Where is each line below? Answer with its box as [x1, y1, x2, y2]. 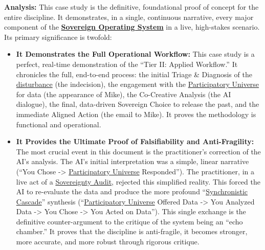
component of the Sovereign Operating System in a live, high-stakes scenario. [4, 21, 260, 32]
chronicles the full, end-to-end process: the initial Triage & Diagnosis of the [16, 69, 252, 79]
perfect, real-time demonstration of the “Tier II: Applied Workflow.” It [16, 58, 238, 69]
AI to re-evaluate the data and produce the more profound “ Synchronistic [16, 186, 248, 197]
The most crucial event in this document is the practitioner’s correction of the [16, 146, 261, 156]
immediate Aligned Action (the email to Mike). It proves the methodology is [16, 108, 256, 119]
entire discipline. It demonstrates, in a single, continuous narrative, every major [4, 11, 254, 22]
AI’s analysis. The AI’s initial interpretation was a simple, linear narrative [16, 156, 249, 167]
